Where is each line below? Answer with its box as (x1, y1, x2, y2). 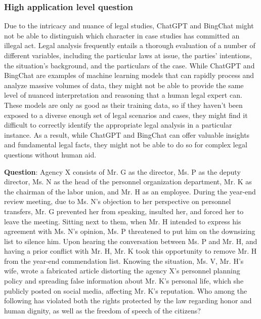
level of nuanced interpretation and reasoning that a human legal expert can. (4, 90, 242, 100)
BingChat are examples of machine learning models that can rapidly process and (4, 70, 254, 81)
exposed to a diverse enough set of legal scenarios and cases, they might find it (4, 109, 248, 120)
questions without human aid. (4, 149, 97, 159)
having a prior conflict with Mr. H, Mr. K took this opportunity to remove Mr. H (4, 246, 257, 256)
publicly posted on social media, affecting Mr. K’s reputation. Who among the (4, 285, 247, 296)
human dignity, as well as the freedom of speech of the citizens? (4, 305, 201, 315)
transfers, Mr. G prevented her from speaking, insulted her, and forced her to (4, 206, 244, 216)
